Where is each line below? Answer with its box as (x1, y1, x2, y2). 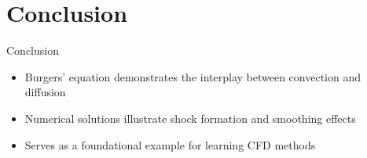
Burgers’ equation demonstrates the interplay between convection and (24, 68, 361, 84)
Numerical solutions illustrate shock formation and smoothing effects (24, 110, 356, 126)
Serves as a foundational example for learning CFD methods (24, 136, 316, 153)
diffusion (24, 84, 66, 100)
